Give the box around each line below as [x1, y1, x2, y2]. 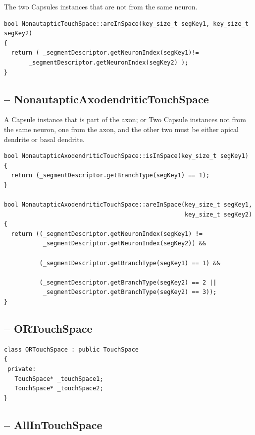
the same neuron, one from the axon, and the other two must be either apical [4, 124, 239, 134]
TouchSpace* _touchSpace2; [14, 385, 103, 392]
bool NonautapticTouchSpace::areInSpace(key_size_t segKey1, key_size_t [4, 20, 249, 27]
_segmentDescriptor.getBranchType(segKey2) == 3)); [43, 289, 217, 296]
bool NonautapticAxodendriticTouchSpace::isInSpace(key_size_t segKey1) [4, 152, 249, 160]
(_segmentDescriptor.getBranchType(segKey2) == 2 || [39, 279, 217, 286]
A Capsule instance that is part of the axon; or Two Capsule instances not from [4, 114, 247, 125]
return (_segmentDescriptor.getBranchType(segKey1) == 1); [11, 172, 210, 179]
